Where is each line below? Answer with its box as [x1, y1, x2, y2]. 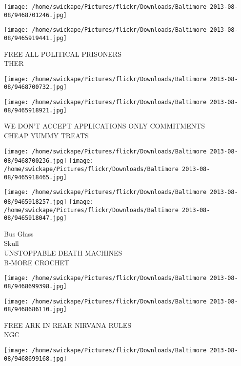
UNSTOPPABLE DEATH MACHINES [4, 248, 122, 258]
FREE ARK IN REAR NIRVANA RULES [4, 320, 131, 330]
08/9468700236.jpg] [4, 157, 67, 165]
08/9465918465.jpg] [4, 173, 67, 181]
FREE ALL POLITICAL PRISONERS [4, 48, 121, 59]
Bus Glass [4, 228, 34, 238]
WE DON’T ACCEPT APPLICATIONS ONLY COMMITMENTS [4, 121, 205, 131]
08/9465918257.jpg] [4, 198, 67, 205]
